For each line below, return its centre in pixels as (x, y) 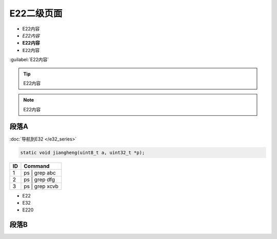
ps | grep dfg (39, 180)
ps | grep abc (40, 173)
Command (37, 166)
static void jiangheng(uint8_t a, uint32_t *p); (83, 152)
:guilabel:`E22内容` (29, 59)
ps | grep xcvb (41, 186)
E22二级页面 (36, 13)
